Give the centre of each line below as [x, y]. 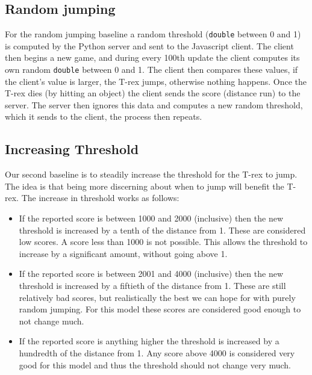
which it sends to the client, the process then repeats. [104, 116]
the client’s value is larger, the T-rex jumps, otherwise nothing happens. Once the [156, 81]
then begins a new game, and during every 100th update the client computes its [152, 57]
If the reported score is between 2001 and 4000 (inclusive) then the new [151, 274]
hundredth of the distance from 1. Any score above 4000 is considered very [157, 353]
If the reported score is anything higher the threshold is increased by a [149, 341]
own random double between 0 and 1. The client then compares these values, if [151, 70]
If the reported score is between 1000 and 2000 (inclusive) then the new [151, 218]
